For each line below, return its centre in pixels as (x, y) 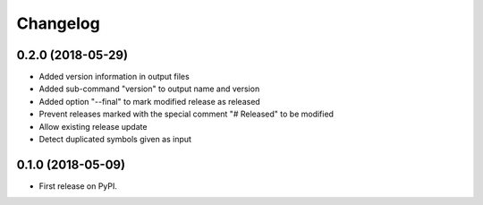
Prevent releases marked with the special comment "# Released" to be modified (186, 114)
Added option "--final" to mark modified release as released (150, 101)
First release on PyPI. (78, 186)
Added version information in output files (114, 77)
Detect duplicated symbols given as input (115, 140)
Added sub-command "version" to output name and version (149, 89)
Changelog (58, 23)
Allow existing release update (93, 126)
